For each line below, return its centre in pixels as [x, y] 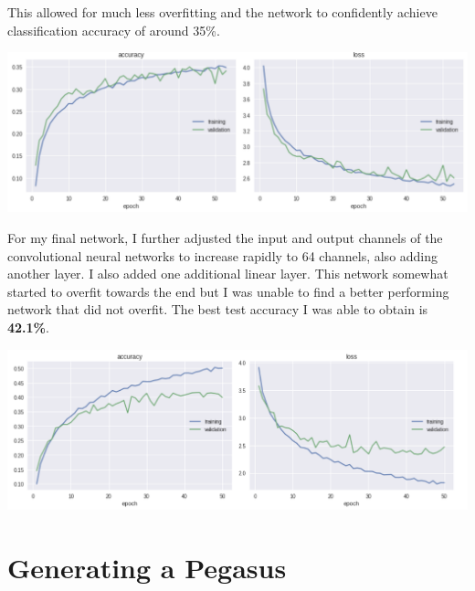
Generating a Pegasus [147, 568]
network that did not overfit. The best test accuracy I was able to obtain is [218, 309]
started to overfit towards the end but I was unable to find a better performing [228, 291]
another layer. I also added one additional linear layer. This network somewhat [228, 274]
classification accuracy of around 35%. [114, 30]
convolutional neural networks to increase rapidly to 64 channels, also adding [223, 255]
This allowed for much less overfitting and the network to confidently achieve [222, 12]
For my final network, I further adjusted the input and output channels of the [225, 237]
